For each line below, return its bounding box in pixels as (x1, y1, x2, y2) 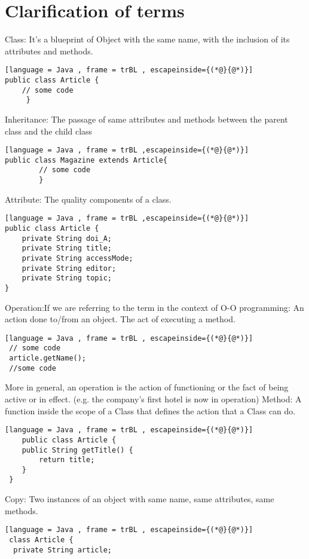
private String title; (22, 244, 112, 253)
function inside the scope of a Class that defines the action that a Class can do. (5, 404, 296, 417)
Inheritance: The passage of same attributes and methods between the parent (5, 112, 288, 125)
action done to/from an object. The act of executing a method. (5, 313, 235, 325)
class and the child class (5, 124, 93, 137)
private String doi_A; (22, 234, 112, 243)
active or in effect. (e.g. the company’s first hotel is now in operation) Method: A (5, 393, 302, 405)
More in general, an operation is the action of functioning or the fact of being (5, 381, 289, 393)
